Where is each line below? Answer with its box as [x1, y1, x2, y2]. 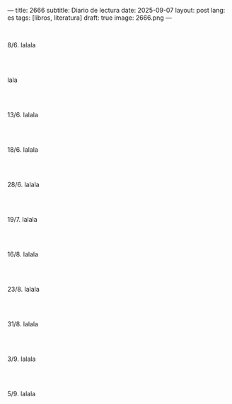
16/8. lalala [7, 250, 39, 259]
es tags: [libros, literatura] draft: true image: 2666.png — [7, 13, 172, 22]
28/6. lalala [7, 180, 40, 189]
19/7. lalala [7, 215, 37, 223]
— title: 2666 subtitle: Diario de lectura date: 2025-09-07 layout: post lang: [7, 6, 226, 14]
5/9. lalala [7, 390, 36, 398]
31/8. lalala [7, 320, 39, 328]
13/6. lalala [7, 111, 39, 119]
